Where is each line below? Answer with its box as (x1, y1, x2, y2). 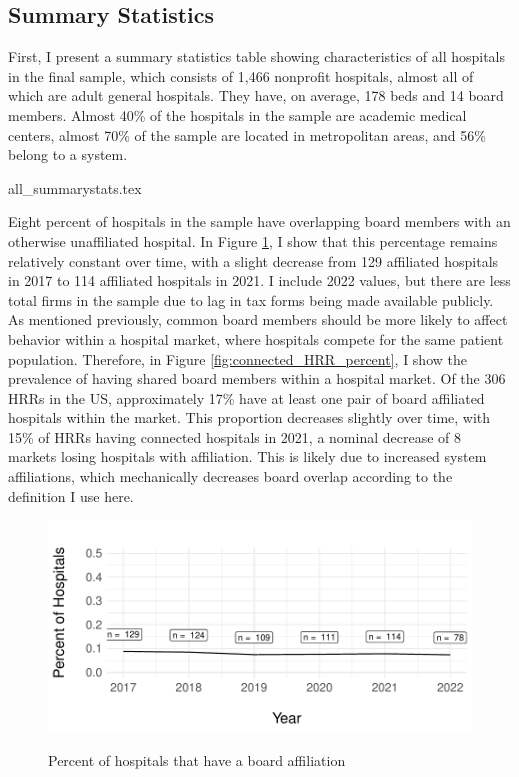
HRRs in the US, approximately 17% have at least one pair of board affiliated (8, 387, 485, 408)
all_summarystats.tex (8, 177, 142, 198)
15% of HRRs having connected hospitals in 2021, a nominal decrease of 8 (8, 426, 461, 447)
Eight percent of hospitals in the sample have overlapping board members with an (8, 211, 511, 232)
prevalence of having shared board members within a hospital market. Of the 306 (8, 368, 506, 389)
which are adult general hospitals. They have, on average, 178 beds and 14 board (8, 85, 504, 106)
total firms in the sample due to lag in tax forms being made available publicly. (8, 289, 494, 310)
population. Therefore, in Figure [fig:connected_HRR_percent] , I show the (8, 348, 467, 369)
